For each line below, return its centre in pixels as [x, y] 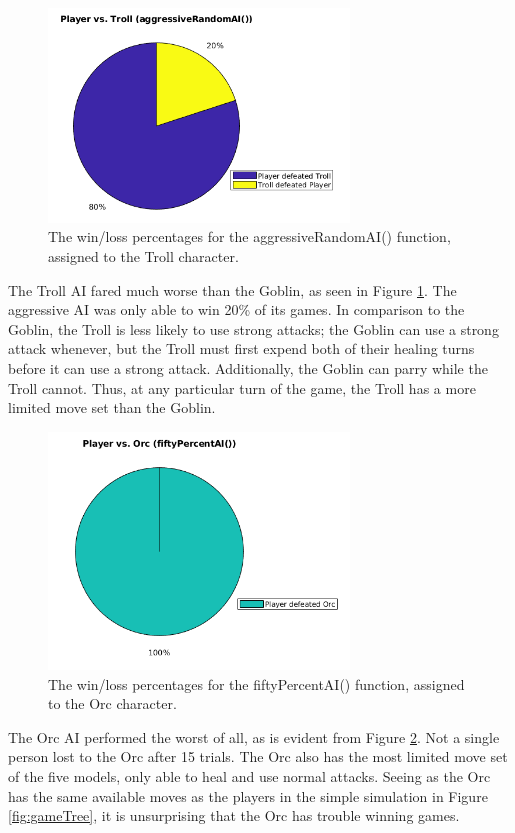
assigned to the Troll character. [143, 255]
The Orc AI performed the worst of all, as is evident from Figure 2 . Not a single [254, 736]
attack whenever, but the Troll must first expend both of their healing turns [241, 348]
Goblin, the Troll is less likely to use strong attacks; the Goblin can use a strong [253, 328]
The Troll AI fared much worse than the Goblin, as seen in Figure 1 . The [232, 289]
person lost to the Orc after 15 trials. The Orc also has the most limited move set [258, 756]
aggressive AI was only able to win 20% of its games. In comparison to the [236, 309]
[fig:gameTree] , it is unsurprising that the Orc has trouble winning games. [234, 815]
